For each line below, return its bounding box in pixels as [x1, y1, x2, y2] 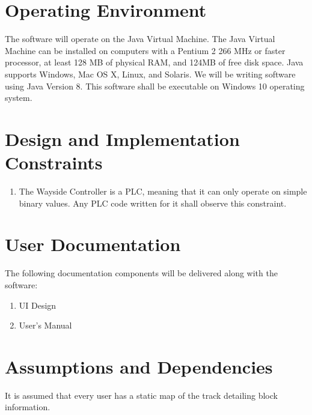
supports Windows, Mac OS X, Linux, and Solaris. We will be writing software [5, 67, 296, 80]
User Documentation [5, 232, 181, 256]
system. [5, 91, 32, 104]
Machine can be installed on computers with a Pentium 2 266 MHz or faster [5, 44, 286, 56]
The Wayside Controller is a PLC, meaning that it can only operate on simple [19, 185, 307, 197]
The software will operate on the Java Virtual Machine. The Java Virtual [5, 32, 275, 45]
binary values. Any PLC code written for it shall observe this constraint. [19, 196, 287, 209]
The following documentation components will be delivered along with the [5, 267, 278, 279]
